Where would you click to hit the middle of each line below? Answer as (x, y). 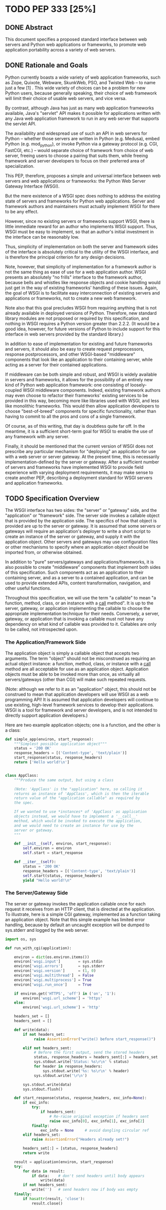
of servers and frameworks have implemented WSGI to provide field (74, 467)
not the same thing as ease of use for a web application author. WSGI (76, 272)
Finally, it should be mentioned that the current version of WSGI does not (79, 446)
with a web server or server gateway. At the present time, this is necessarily (82, 456)
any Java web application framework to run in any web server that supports (82, 118)
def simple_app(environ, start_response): (49, 739)
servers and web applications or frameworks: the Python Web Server (75, 181)
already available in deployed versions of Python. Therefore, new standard (81, 313)
